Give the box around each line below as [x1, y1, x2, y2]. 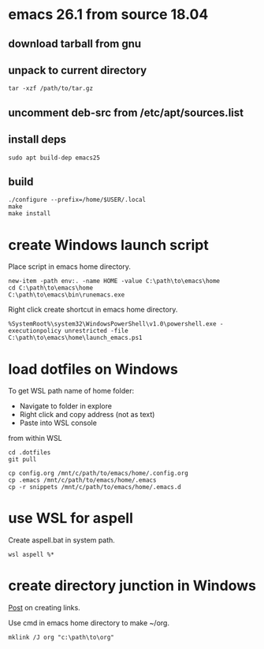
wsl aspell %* [8, 550, 55, 559]
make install [8, 210, 51, 218]
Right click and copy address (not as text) [19, 410, 155, 420]
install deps [8, 132, 67, 147]
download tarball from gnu [8, 37, 142, 50]
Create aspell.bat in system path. [8, 535, 116, 545]
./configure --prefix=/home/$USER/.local [8, 196, 147, 204]
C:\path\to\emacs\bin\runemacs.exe [8, 291, 125, 299]
